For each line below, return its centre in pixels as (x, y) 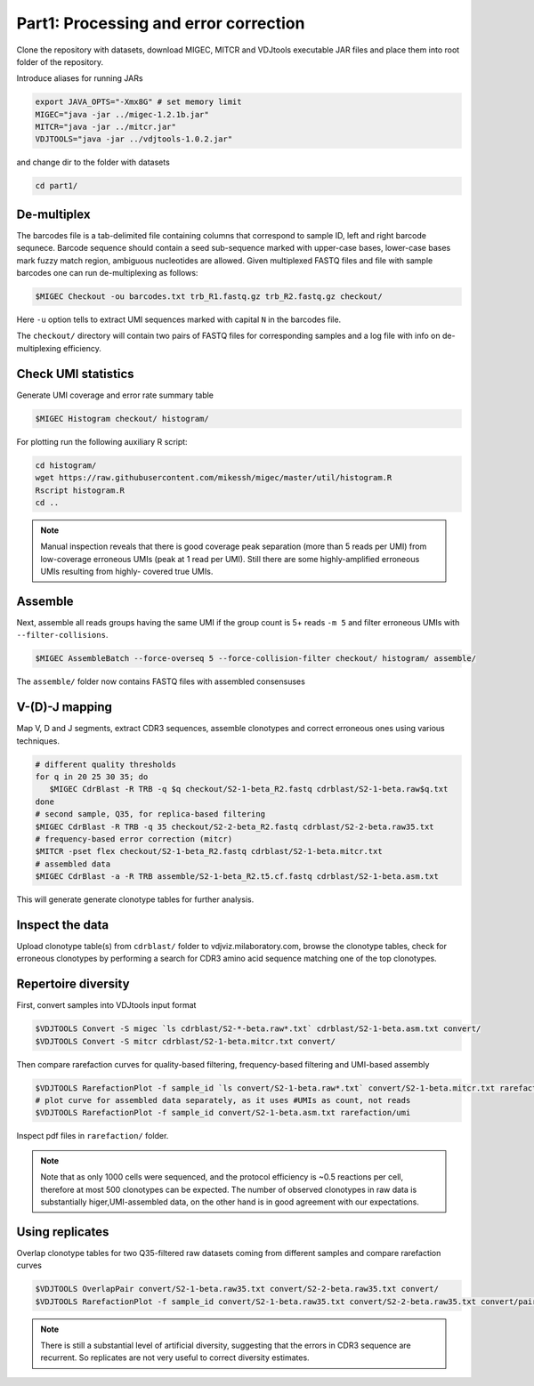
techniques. (38, 741)
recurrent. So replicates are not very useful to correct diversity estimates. (175, 1358)
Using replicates (63, 1232)
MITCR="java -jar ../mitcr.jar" (106, 127)
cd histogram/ (66, 465)
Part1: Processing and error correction (161, 23)
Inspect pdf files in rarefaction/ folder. (93, 1136)
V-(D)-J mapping (65, 707)
